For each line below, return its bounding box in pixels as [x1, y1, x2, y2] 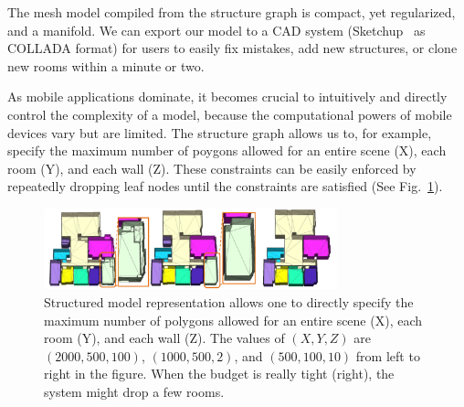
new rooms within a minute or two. [7, 56, 205, 75]
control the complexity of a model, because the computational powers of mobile [7, 104, 452, 123]
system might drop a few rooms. [44, 381, 225, 401]
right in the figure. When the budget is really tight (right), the [44, 364, 395, 383]
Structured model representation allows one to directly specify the [44, 293, 414, 311]
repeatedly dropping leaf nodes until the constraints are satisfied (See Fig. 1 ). [7, 177, 443, 196]
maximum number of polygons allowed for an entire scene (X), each [44, 310, 423, 329]
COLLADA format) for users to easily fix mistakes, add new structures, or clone [7, 38, 458, 58]
